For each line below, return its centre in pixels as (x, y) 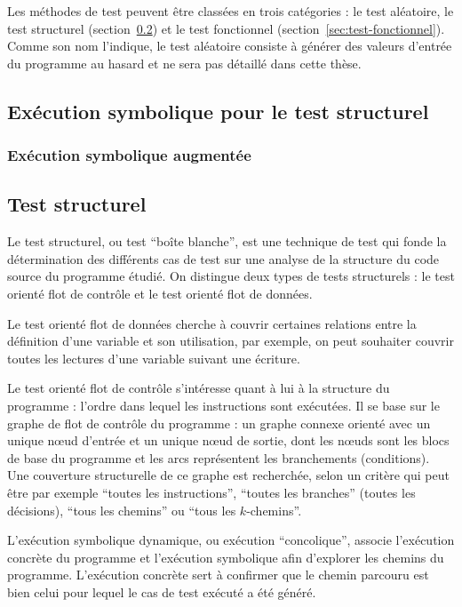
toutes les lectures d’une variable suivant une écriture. (154, 358)
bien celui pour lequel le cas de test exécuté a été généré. (162, 591)
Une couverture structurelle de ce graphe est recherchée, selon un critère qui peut (228, 475)
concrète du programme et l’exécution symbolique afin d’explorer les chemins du (226, 557)
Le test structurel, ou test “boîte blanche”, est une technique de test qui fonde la (227, 241)
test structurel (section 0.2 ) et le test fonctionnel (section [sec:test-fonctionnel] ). (226, 28)
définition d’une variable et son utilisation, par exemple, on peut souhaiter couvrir (231, 341)
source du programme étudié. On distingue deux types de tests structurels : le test (231, 276)
